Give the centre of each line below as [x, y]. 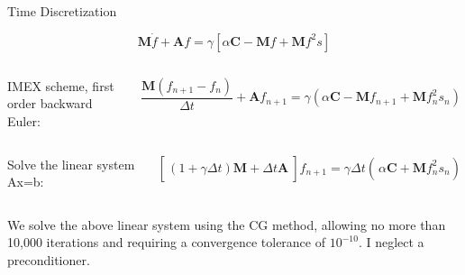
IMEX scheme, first [61, 85]
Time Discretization [62, 11]
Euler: [24, 121]
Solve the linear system [71, 164]
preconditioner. [49, 259]
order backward [50, 103]
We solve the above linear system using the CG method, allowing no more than [227, 224]
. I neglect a [391, 242]
